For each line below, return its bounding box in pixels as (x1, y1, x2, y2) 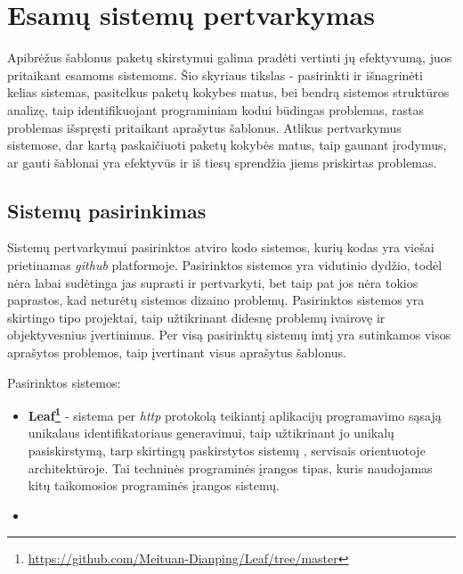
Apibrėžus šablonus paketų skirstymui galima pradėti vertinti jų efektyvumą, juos (7, 48, 452, 67)
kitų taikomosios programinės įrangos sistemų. (28, 476, 280, 495)
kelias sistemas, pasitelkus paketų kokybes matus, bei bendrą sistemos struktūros (7, 83, 450, 102)
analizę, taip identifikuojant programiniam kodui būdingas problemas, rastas (7, 100, 424, 119)
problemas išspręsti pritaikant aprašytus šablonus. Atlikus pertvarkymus (7, 118, 402, 136)
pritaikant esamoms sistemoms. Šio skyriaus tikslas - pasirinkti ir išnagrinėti (7, 65, 423, 84)
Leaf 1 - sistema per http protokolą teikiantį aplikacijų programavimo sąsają (28, 404, 442, 424)
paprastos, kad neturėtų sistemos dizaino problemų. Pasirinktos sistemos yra (7, 291, 425, 309)
